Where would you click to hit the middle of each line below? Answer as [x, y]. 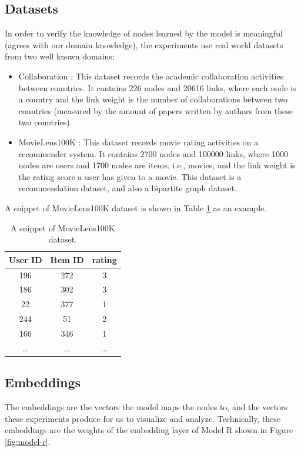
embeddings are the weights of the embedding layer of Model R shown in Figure [149, 430]
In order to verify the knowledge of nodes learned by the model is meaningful [144, 33]
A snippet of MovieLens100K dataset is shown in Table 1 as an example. [136, 207]
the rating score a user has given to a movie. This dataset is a [130, 176]
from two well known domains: [60, 56]
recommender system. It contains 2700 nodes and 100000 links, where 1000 [153, 153]
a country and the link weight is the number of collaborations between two [153, 99]
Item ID [67, 259]
